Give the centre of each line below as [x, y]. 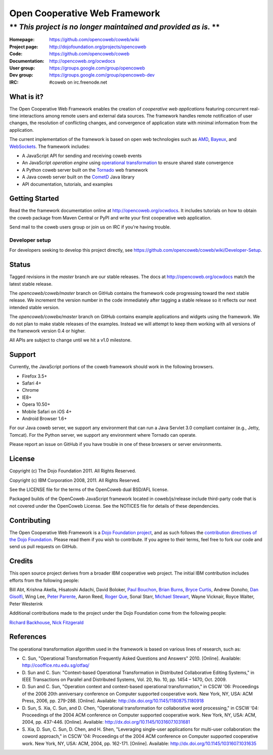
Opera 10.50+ [36, 404]
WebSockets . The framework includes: [50, 146]
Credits [21, 561]
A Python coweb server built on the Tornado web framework [85, 170]
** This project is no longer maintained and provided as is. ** [115, 27]
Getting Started [34, 198]
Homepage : [22, 40]
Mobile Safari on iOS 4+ [47, 411]
